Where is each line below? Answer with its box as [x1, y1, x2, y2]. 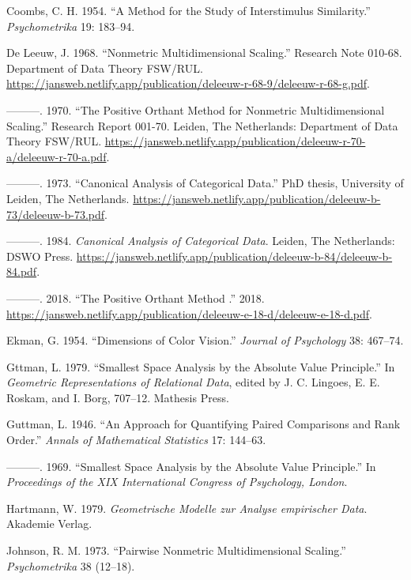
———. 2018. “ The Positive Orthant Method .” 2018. [6, 289, 265, 306]
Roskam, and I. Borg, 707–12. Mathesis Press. [6, 389, 229, 405]
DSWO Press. [6, 247, 74, 264]
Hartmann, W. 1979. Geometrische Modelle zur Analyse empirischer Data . [6, 499, 368, 516]
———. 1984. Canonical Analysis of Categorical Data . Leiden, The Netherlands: [6, 232, 395, 249]
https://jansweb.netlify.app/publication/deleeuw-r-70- [104, 133, 366, 149]
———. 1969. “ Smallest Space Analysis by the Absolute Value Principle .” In [6, 458, 376, 474]
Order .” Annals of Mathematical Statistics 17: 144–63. [6, 431, 266, 448]
